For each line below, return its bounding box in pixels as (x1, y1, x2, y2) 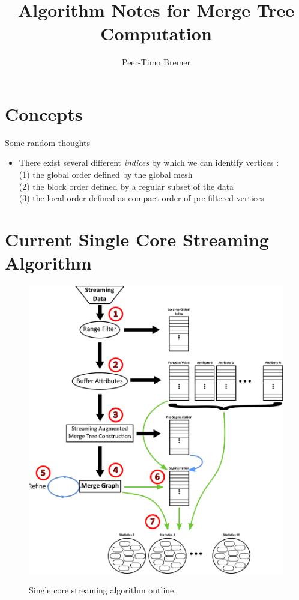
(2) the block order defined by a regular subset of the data (19, 180, 234, 192)
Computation (100, 21, 212, 46)
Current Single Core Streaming (5, 227, 269, 251)
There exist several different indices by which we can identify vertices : (19, 156, 279, 169)
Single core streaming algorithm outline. (29, 584, 177, 596)
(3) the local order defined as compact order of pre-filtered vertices (19, 192, 264, 204)
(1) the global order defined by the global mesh (19, 168, 193, 181)
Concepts (5, 101, 83, 126)
